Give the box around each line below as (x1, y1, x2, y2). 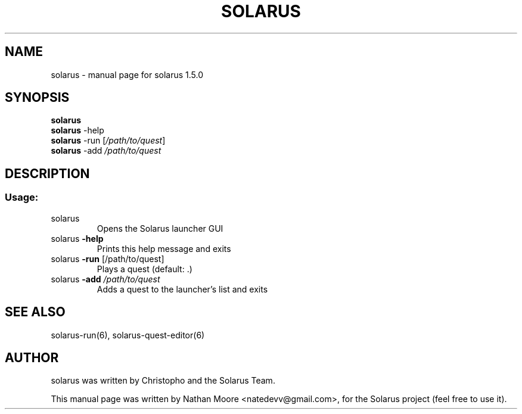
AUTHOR (5, 350, 59, 365)
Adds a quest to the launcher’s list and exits (97, 284, 268, 294)
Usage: (5, 191, 39, 204)
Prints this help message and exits (97, 243, 231, 254)
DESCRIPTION (5, 166, 90, 181)
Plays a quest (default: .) (97, 263, 192, 274)
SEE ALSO (5, 304, 66, 320)
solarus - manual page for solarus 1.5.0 (51, 69, 204, 80)
